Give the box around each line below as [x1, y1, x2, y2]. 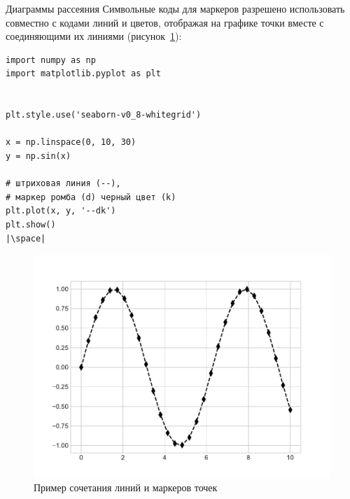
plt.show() [6, 219, 56, 230]
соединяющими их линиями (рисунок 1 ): [6, 29, 182, 43]
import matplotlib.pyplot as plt [6, 69, 161, 79]
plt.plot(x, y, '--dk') [6, 206, 116, 216]
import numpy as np [6, 55, 96, 65]
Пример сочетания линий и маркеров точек [34, 479, 218, 494]
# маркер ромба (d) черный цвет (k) [6, 192, 176, 202]
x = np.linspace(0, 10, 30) [6, 137, 136, 148]
